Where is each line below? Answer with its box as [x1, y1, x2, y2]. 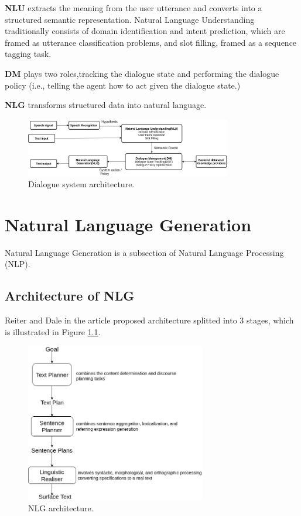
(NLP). [5, 258, 30, 270]
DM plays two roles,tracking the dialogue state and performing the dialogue [5, 67, 279, 79]
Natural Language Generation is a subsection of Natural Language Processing [5, 246, 284, 258]
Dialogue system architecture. [28, 178, 135, 190]
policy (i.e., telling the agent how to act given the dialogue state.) [5, 79, 241, 91]
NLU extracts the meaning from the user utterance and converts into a [5, 2, 262, 14]
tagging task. [5, 48, 52, 60]
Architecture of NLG [5, 286, 135, 305]
